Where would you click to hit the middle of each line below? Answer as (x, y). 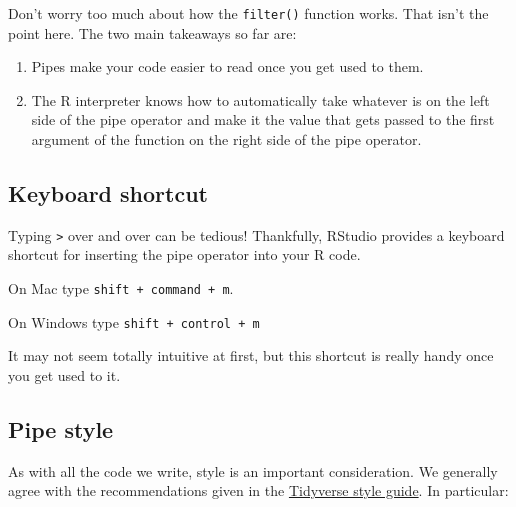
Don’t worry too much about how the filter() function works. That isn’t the (248, 13)
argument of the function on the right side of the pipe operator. (226, 139)
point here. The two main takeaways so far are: (152, 32)
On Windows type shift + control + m (134, 321)
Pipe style (61, 428)
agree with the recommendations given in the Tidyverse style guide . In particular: (258, 490)
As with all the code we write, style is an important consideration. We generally (253, 470)
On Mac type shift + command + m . (121, 288)
